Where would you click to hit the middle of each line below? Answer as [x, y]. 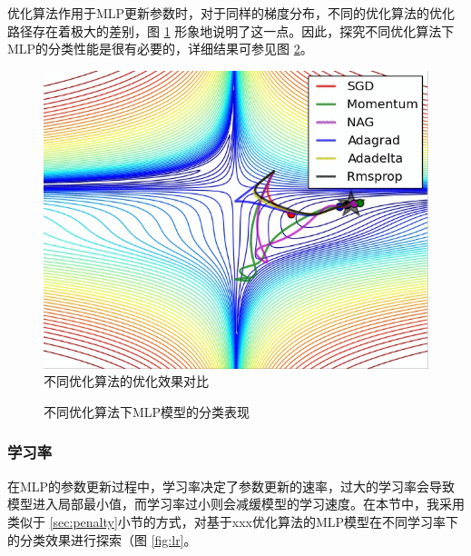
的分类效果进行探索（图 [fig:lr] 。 [102, 539]
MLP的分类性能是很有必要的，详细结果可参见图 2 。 [160, 49]
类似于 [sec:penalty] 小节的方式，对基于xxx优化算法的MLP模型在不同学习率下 [233, 521]
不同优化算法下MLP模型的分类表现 [147, 411]
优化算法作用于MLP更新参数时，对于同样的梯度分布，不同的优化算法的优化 [231, 13]
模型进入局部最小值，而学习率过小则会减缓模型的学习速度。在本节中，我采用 [236, 504]
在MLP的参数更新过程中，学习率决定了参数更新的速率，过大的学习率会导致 [231, 486]
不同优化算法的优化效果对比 [126, 381]
